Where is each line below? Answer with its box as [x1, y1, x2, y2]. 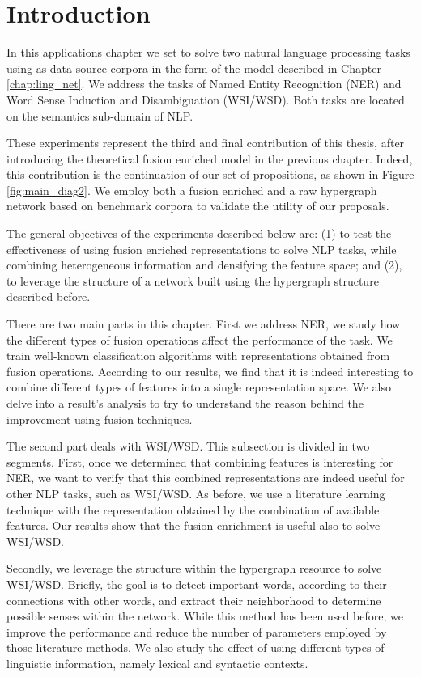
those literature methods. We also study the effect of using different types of [6, 639, 385, 656]
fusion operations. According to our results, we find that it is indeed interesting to [6, 362, 414, 379]
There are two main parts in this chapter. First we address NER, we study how [6, 315, 401, 332]
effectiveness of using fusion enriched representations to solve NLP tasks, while [6, 240, 397, 257]
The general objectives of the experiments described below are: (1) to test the [6, 225, 392, 242]
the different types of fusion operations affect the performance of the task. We [6, 331, 393, 348]
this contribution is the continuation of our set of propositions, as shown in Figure [6, 166, 415, 183]
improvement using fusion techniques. [6, 410, 193, 427]
